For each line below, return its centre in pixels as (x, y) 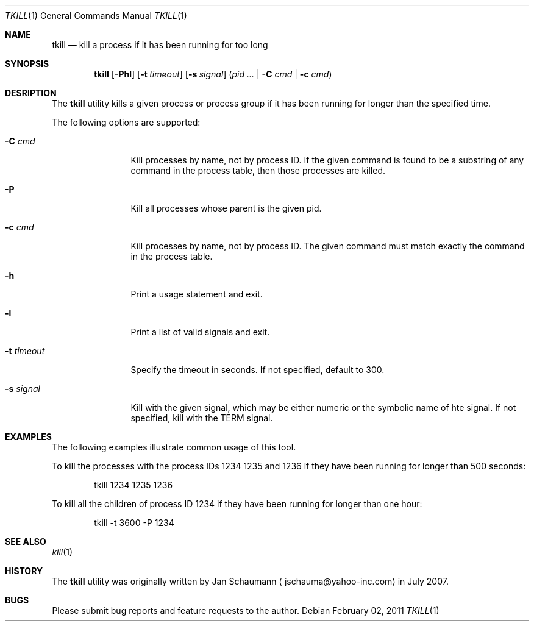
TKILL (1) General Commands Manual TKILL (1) (96, 16)
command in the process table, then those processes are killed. (258, 170)
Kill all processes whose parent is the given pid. (226, 208)
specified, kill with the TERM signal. (202, 418)
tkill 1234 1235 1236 (133, 485)
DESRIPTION (31, 93)
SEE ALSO (26, 542)
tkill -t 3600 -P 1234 (134, 523)
